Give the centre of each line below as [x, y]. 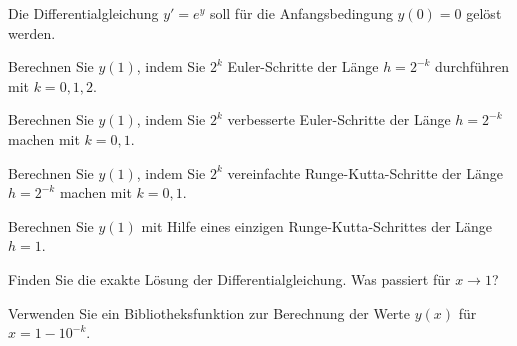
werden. [32, 32]
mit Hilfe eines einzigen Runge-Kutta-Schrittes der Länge [317, 225]
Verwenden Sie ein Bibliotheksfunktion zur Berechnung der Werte [209, 312]
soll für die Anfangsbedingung [301, 13]
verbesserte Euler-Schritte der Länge [339, 119]
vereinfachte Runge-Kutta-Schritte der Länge [365, 172]
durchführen [472, 66]
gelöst [484, 13]
